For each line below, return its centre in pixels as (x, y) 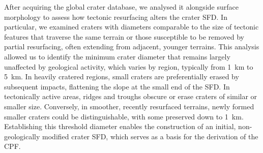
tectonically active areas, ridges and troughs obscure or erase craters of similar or (131, 96)
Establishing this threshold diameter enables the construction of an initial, (120, 126)
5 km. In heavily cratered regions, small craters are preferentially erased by (122, 76)
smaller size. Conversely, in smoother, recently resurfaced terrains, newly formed (129, 106)
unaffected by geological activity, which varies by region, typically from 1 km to (129, 66)
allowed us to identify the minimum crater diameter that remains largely (117, 56)
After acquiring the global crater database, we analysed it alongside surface (121, 7)
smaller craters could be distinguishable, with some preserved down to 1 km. (124, 116)
